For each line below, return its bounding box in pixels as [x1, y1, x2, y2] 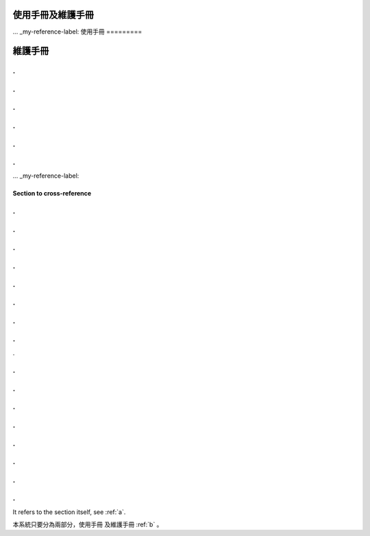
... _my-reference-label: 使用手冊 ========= [12, 27, 143, 36]
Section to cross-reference [12, 189, 92, 198]
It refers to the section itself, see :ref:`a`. [12, 508, 126, 516]
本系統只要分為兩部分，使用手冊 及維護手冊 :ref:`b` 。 [12, 520, 163, 528]
